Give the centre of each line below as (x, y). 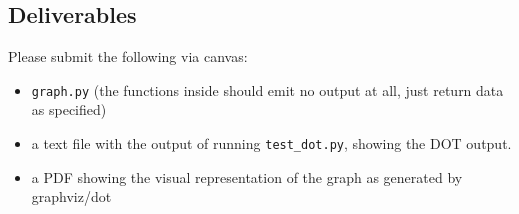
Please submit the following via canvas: (128, 56)
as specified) (69, 109)
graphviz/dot (71, 196)
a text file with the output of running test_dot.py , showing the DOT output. (271, 143)
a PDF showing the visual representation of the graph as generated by (247, 176)
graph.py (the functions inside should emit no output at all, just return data (267, 89)
